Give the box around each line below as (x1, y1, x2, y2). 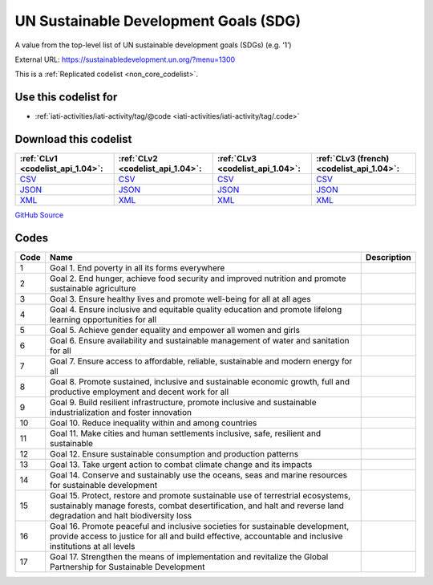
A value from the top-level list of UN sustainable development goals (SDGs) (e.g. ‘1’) (14, 40, 292, 50)
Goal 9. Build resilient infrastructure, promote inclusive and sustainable (49, 397, 317, 408)
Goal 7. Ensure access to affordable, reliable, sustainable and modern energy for (49, 355, 353, 367)
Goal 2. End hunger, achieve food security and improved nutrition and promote (49, 273, 346, 284)
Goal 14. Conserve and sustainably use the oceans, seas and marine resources (49, 469, 348, 481)
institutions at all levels (49, 541, 136, 552)
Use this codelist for (14, 91, 118, 104)
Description (365, 252, 412, 263)
